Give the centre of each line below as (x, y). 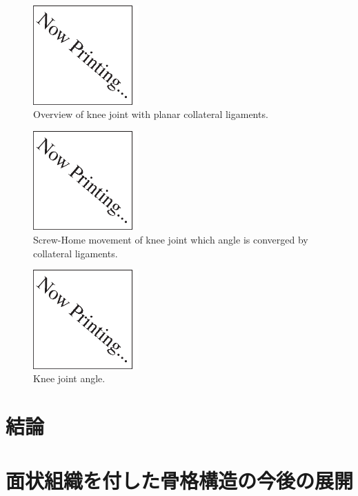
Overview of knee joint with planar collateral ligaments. (151, 114)
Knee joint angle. (69, 378)
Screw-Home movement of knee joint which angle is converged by (171, 239)
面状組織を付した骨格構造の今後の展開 (180, 480)
